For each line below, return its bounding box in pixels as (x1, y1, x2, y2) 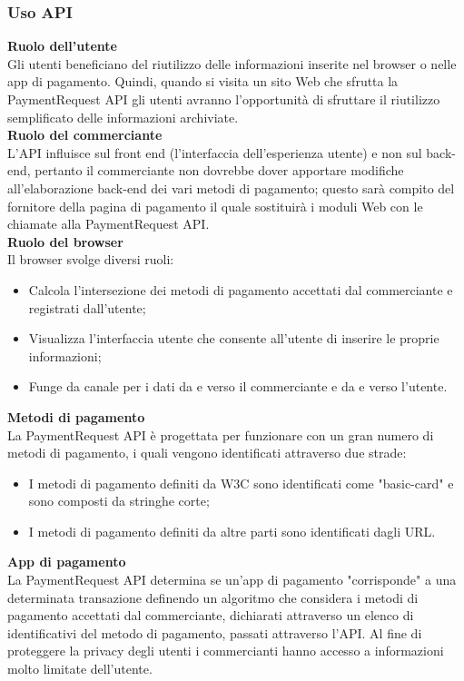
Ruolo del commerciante (7, 125, 163, 144)
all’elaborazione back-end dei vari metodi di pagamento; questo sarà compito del (7, 178, 455, 197)
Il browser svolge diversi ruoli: (7, 250, 174, 269)
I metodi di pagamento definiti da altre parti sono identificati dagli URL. (28, 521, 436, 540)
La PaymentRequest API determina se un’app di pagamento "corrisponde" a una (7, 570, 457, 589)
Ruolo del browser (7, 232, 123, 251)
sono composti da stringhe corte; (28, 491, 210, 510)
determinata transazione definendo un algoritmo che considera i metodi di (7, 587, 419, 607)
